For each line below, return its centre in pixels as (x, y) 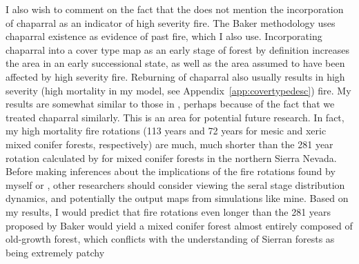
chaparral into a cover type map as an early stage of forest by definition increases (177, 49)
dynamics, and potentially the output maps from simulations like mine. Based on (177, 198)
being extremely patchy (55, 252)
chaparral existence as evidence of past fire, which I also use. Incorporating (164, 36)
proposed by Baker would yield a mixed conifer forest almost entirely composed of (179, 225)
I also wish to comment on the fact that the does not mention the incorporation (175, 9)
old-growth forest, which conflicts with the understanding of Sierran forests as (170, 239)
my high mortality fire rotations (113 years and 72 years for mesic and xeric (166, 131)
